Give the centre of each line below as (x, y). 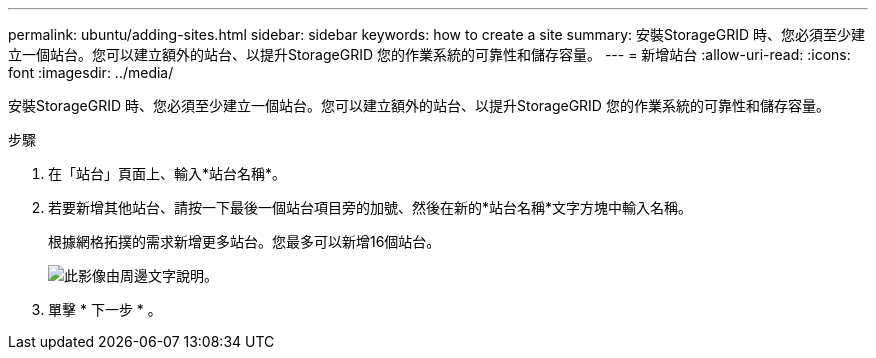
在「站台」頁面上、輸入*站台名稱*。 (167, 173)
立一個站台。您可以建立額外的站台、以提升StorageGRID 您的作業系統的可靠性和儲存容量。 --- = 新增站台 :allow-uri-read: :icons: (429, 54)
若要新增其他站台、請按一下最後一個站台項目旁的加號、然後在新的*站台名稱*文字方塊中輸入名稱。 (370, 207)
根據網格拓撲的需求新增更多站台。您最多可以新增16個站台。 (244, 241)
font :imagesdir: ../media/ (91, 72)
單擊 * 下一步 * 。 (105, 309)
